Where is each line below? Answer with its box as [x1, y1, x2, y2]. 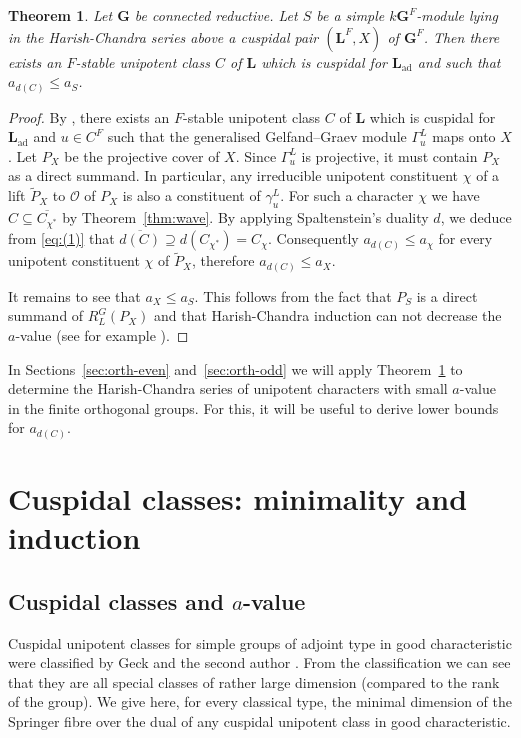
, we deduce [440, 207, 512, 228]
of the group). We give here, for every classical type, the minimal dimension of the [8, 691, 512, 712]
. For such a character [280, 185, 414, 206]
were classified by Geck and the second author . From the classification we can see [8, 652, 511, 673]
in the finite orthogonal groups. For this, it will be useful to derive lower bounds [8, 397, 499, 418]
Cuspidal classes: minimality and [8, 478, 468, 519]
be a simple [316, 5, 385, 25]
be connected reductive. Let [134, 5, 298, 25]
